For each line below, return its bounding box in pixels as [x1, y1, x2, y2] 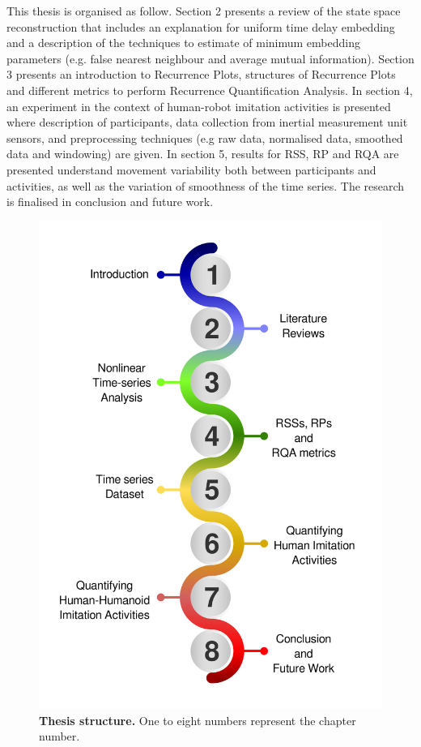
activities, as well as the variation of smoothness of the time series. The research [6, 177, 405, 194]
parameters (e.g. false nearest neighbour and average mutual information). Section [6, 49, 415, 67]
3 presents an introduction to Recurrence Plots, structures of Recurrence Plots [6, 66, 396, 83]
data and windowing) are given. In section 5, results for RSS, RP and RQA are [6, 145, 399, 162]
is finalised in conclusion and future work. [6, 193, 214, 210]
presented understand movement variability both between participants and [6, 161, 376, 178]
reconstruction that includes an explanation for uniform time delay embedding [6, 18, 395, 35]
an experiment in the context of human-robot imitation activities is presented [6, 97, 391, 114]
